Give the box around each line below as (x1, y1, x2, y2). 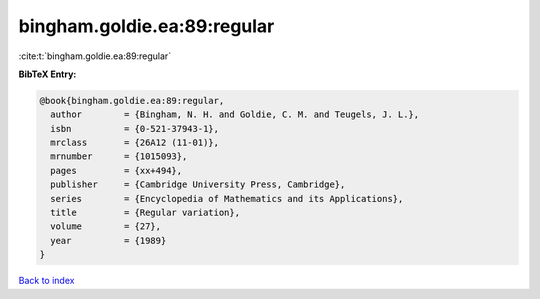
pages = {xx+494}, (50, 165, 183, 176)
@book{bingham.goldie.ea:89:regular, (39, 95, 225, 106)
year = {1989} (50, 235, 167, 246)
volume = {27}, (50, 221, 162, 232)
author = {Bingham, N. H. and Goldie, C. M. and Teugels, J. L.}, (50, 109, 420, 120)
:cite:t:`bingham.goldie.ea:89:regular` (18, 50, 172, 62)
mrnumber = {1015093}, (50, 151, 188, 162)
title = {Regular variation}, (50, 207, 240, 219)
